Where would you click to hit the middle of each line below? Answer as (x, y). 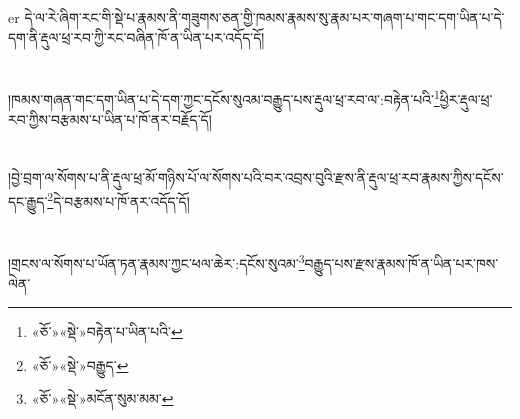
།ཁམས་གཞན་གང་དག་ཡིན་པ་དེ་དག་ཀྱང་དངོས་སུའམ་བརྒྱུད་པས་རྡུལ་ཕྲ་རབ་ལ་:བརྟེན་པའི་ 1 (224, 98)
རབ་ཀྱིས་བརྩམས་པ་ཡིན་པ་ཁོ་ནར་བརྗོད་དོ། (110, 118)
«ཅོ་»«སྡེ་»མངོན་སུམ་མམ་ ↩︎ (102, 398)
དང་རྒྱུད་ (28, 200)
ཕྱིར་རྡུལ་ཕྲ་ (466, 99)
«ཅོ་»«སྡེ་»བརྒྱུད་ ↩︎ (80, 364)
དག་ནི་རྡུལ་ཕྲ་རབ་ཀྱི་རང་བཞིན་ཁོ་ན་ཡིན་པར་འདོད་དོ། (136, 36)
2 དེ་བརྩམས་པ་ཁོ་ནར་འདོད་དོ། (118, 199)
